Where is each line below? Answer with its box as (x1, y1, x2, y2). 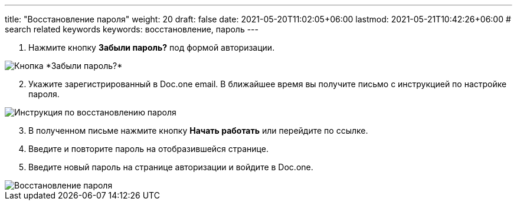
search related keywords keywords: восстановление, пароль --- (5, 24, 259, 34)
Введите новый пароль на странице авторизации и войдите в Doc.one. (28, 162, 313, 172)
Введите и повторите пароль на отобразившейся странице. (28, 144, 269, 154)
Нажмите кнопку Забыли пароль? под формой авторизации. (28, 42, 275, 52)
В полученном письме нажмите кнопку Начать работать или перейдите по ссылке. (28, 125, 368, 135)
